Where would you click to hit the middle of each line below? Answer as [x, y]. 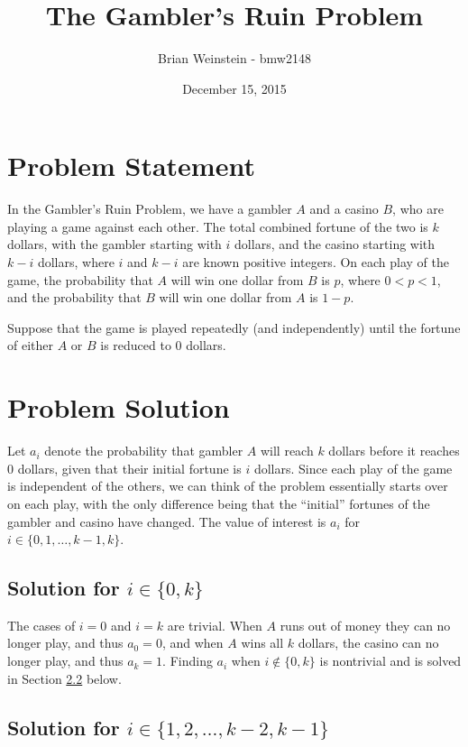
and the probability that [74, 297]
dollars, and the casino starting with [335, 244]
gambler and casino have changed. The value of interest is [167, 521]
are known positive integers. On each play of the [316, 262]
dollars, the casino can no [368, 643]
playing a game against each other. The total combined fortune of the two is [218, 226]
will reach [287, 451]
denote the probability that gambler [144, 451]
